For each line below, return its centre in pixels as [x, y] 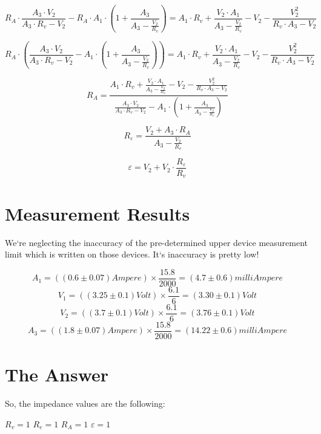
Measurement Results [98, 213]
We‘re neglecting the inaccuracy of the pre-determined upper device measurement [157, 242]
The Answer [57, 374]
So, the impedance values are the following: [85, 403]
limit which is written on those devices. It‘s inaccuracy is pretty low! [132, 254]
